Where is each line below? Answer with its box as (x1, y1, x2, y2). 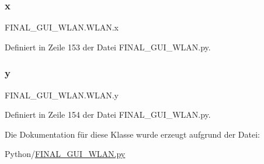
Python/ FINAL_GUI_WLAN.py (5, 148, 126, 160)
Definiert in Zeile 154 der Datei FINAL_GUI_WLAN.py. (5, 108, 211, 121)
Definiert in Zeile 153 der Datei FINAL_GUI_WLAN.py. (5, 40, 211, 53)
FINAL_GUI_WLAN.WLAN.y (5, 88, 119, 101)
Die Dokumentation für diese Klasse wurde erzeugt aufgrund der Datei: (5, 128, 260, 140)
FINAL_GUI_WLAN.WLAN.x (5, 21, 119, 33)
